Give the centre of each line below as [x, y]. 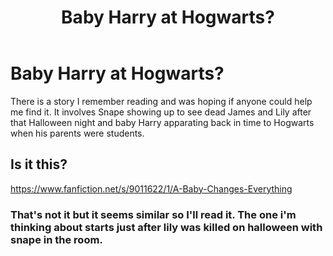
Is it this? [39, 164]
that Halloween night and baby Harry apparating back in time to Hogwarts [162, 122]
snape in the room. [56, 239]
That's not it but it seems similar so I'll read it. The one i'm [153, 214]
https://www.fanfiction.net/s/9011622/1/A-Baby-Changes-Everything [151, 188]
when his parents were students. [77, 133]
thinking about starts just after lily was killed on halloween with [166, 227]
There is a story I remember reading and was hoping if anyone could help [161, 101]
